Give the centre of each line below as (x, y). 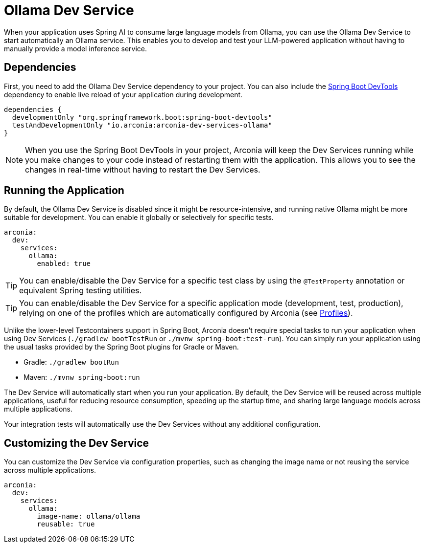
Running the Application (64, 191)
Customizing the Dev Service (77, 443)
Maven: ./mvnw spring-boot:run (82, 377)
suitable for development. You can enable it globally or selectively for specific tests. (139, 218)
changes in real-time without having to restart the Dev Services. (143, 169)
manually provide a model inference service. (76, 48)
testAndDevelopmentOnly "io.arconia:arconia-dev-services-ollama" (142, 125)
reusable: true (66, 524)
